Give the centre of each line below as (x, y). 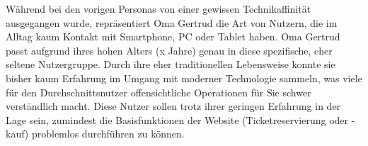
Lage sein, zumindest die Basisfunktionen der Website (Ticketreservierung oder (177, 119)
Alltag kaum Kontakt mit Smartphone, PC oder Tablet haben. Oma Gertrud (173, 36)
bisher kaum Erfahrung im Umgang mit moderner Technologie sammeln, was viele (184, 78)
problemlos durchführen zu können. (108, 134)
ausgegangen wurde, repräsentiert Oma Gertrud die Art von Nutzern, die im (172, 22)
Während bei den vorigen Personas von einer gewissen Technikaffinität (159, 9)
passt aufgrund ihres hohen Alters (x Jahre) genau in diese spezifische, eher (169, 50)
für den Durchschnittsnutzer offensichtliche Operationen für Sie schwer (159, 92)
